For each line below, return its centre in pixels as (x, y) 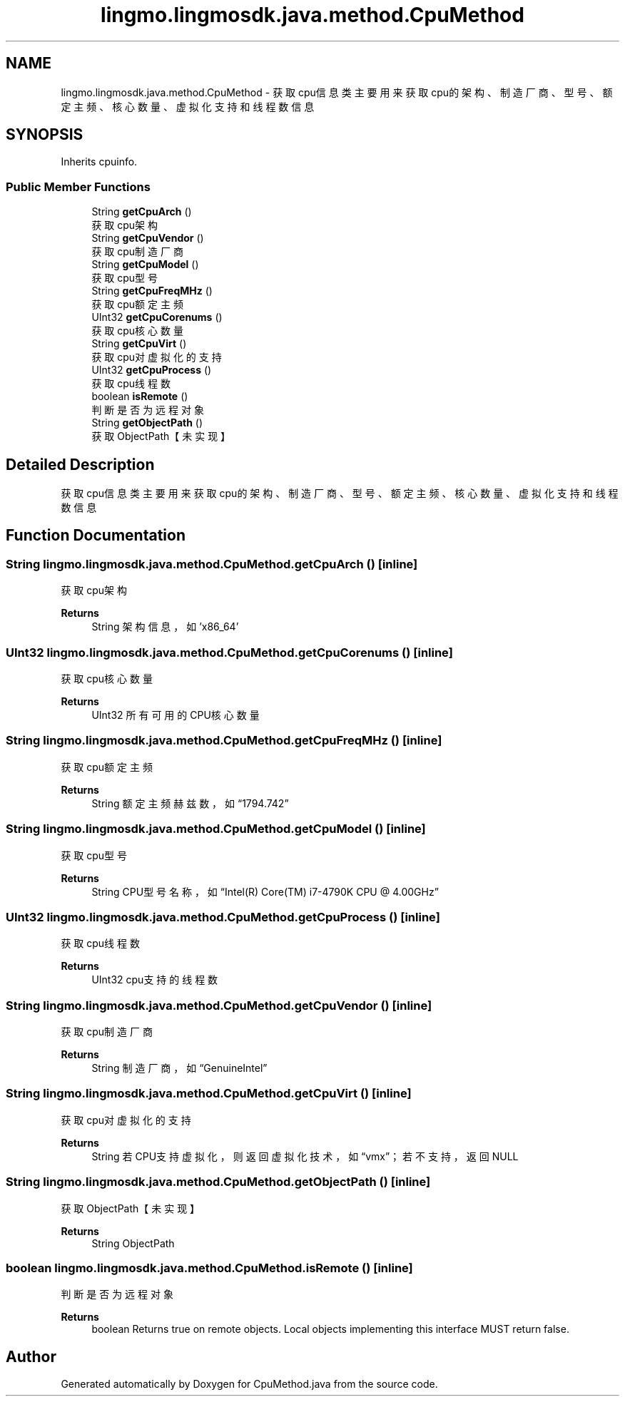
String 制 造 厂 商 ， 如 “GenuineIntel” (179, 1068)
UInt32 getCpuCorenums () (157, 317)
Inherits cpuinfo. (99, 162)
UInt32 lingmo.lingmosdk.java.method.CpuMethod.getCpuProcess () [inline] (223, 917)
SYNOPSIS (45, 135)
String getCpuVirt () (139, 344)
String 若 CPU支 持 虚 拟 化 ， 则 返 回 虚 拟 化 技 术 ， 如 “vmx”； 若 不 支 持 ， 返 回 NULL (305, 1156)
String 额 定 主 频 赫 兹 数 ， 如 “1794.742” (190, 803)
